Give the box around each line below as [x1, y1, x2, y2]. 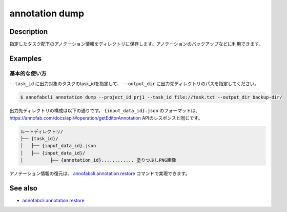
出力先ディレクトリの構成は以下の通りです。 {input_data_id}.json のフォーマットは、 [9, 108, 200, 114]
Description [9, 27, 48, 36]
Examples [9, 54, 42, 63]
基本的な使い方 [9, 70, 47, 77]
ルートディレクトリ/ [20, 128, 64, 134]
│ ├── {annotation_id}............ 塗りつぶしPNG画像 [20, 157, 176, 163]
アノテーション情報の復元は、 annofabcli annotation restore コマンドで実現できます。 [9, 170, 190, 177]
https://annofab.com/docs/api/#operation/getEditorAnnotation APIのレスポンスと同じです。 [9, 114, 203, 121]
